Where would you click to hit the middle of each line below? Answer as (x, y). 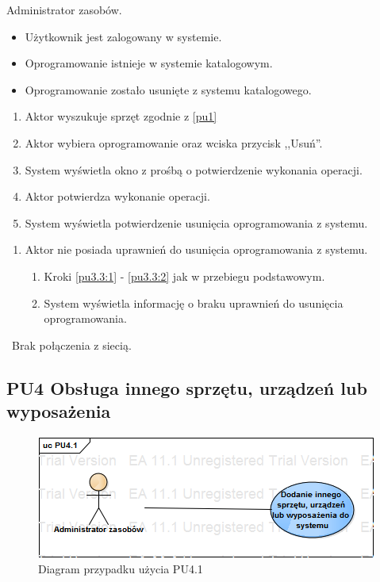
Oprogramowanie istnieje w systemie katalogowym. (149, 63)
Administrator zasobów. (64, 10)
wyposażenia (59, 411)
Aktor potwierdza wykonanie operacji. (117, 196)
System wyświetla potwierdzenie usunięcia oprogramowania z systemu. (196, 222)
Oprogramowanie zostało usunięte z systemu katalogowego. (168, 89)
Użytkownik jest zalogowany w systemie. (123, 36)
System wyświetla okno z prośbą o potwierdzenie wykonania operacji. (194, 169)
